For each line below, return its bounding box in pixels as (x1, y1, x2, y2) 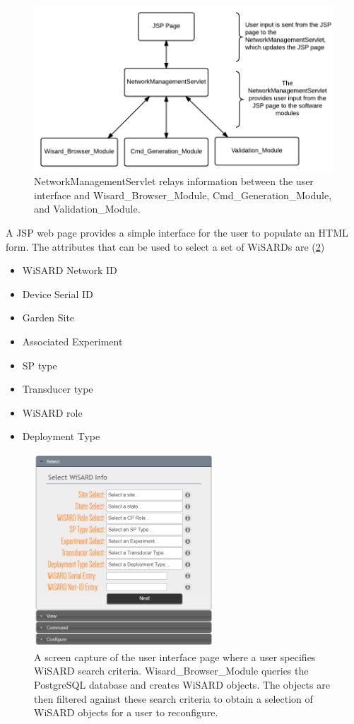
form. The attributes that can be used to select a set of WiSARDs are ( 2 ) (6, 239, 325, 254)
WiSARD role (22, 405, 83, 420)
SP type (22, 357, 57, 372)
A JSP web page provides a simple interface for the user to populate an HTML (6, 225, 348, 240)
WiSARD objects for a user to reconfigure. (34, 705, 218, 720)
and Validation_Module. (34, 201, 141, 216)
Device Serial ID (22, 286, 93, 301)
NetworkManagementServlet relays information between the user (34, 174, 314, 189)
